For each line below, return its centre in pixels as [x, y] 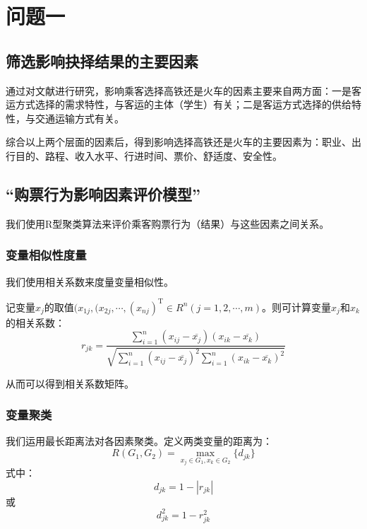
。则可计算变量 [297, 307]
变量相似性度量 [46, 255]
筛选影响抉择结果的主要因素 [102, 60]
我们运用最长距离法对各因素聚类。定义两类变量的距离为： [139, 441]
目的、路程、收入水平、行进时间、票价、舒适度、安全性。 [149, 155]
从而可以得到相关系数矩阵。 [70, 383]
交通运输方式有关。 [79, 118]
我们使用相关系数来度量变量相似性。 [90, 281]
